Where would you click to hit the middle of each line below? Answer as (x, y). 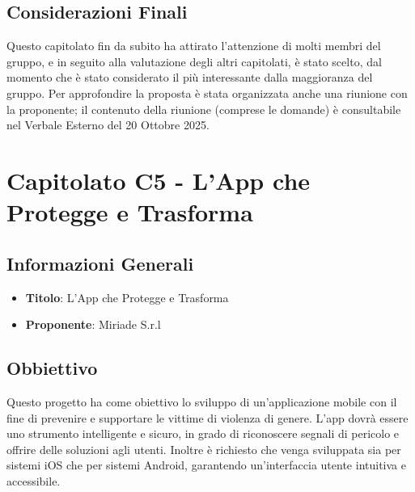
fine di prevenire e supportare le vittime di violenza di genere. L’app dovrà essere (207, 417)
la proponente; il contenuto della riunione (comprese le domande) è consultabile (204, 109)
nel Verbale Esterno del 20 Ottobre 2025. (108, 125)
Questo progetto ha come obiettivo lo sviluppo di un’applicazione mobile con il (202, 401)
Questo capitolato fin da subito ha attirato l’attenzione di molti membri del (194, 46)
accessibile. (34, 480)
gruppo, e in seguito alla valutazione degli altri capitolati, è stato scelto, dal (194, 61)
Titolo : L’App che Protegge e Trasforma (127, 297)
